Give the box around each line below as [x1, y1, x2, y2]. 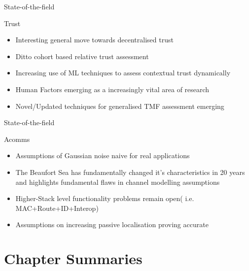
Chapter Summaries [4, 248, 142, 269]
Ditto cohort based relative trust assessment [15, 51, 149, 61]
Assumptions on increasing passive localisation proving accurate [15, 219, 209, 230]
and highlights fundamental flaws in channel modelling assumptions [15, 176, 220, 187]
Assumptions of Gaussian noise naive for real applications [15, 150, 190, 161]
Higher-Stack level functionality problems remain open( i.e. [15, 193, 194, 203]
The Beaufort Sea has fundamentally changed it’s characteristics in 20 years [15, 167, 245, 177]
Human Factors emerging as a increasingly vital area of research [15, 84, 210, 94]
